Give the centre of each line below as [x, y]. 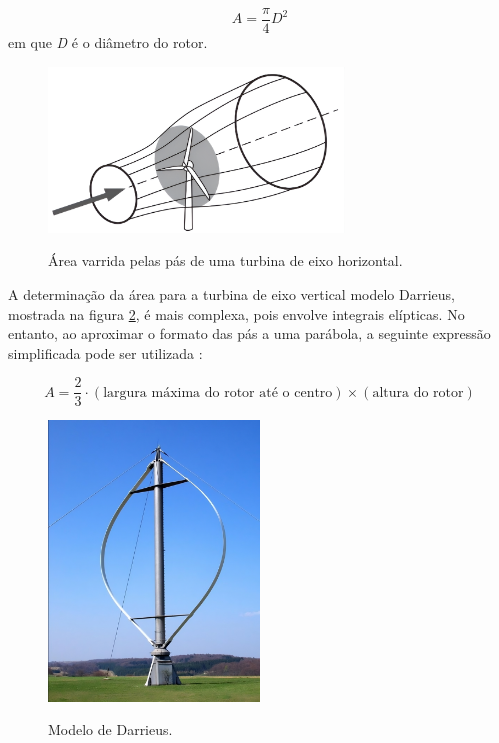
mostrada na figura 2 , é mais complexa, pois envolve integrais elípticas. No [236, 313]
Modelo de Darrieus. [110, 729]
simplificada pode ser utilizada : [105, 352]
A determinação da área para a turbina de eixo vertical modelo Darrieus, [231, 293]
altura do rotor [418, 392]
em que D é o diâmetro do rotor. [108, 42]
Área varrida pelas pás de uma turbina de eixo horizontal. [225, 260]
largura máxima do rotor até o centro [218, 392]
